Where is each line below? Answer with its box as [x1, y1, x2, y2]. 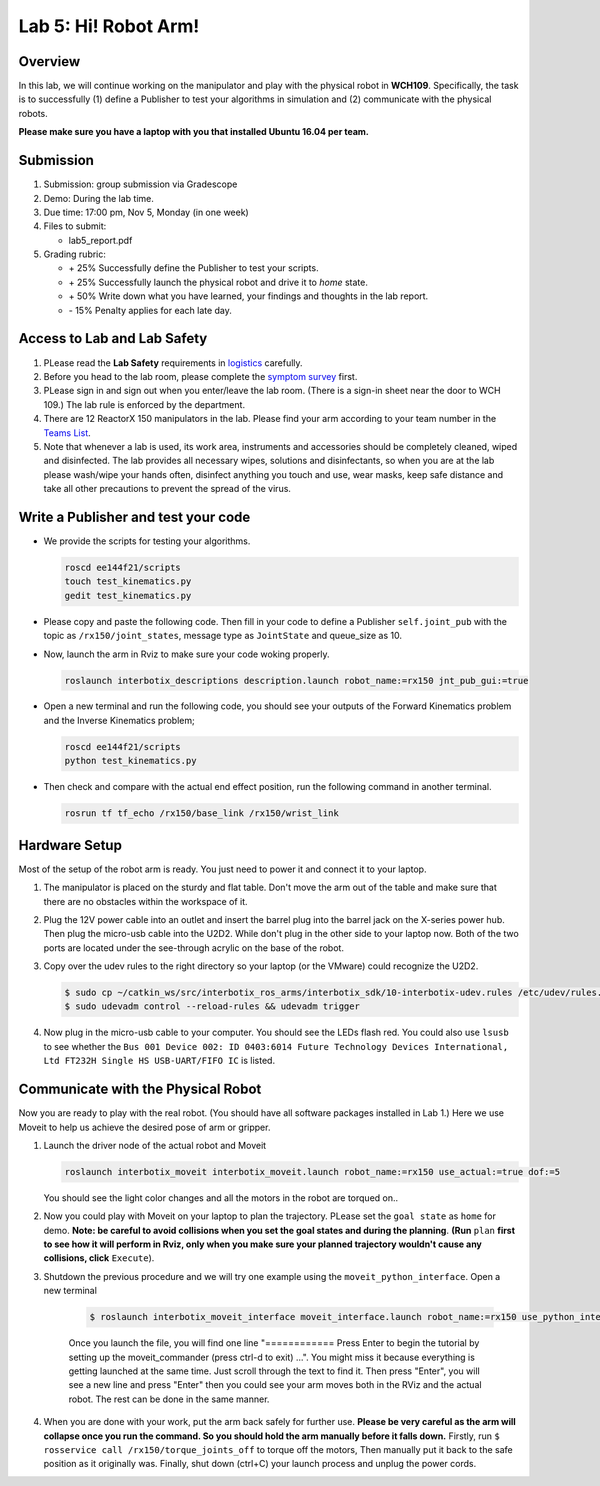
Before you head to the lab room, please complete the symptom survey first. [43, 370, 358, 382]
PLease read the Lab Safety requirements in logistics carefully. [43, 356, 304, 369]
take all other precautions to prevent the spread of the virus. [43, 483, 292, 495]
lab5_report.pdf [68, 234, 133, 246]
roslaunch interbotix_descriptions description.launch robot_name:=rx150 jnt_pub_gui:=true [64, 675, 529, 686]
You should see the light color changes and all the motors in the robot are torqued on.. [43, 1191, 399, 1204]
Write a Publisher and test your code [18, 508, 251, 525]
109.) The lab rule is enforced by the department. [43, 398, 245, 410]
